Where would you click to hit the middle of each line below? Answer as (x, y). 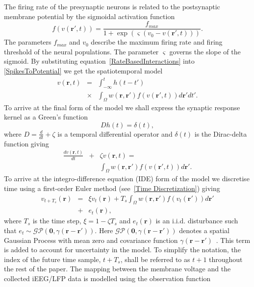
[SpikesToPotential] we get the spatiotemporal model (83, 71)
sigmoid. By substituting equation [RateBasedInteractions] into (99, 61)
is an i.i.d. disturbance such (197, 221)
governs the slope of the (205, 51)
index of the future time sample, (52, 259)
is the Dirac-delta (221, 133)
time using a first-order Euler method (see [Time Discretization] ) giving (112, 188)
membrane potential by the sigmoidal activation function (89, 16)
